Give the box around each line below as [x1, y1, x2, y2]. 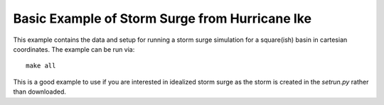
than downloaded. [13, 87, 67, 96]
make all [26, 62, 56, 70]
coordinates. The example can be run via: [13, 45, 135, 53]
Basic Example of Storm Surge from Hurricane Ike [13, 11, 312, 26]
